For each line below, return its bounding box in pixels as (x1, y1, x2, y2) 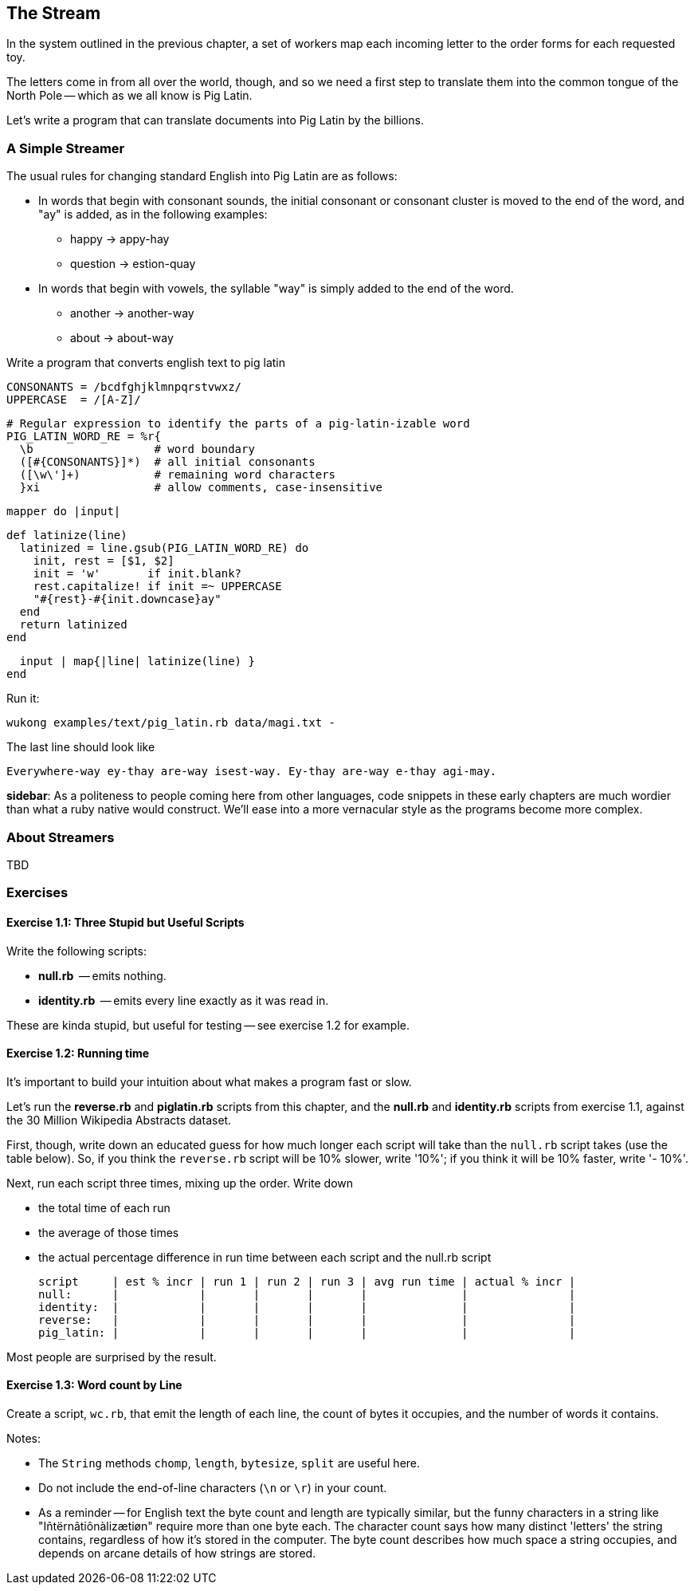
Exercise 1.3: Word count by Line (6, 1378, 182, 1392)
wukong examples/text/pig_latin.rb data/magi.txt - (6, 716, 336, 730)
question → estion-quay (70, 257, 196, 271)
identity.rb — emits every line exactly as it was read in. (38, 993, 329, 1007)
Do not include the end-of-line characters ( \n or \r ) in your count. (38, 1480, 387, 1495)
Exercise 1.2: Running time (6, 1046, 150, 1061)
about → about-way (70, 331, 174, 345)
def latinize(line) (6, 529, 127, 542)
